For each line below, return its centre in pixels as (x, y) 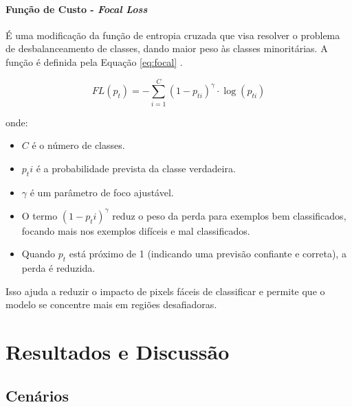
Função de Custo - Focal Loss (77, 9)
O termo (40, 215)
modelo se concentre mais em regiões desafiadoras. (111, 304)
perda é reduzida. (58, 268)
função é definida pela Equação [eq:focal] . (94, 61)
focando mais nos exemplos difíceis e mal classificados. (136, 230)
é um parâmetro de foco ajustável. (102, 192)
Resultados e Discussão (118, 352)
